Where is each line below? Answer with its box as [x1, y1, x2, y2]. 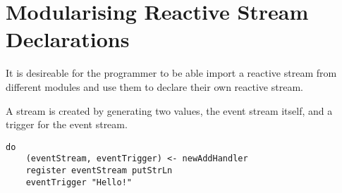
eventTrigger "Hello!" [25, 177, 132, 187]
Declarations [6, 25, 130, 54]
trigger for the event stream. [6, 117, 128, 132]
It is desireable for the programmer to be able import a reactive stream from [6, 66, 337, 80]
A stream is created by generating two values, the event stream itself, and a [6, 103, 333, 118]
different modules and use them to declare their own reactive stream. [6, 79, 303, 94]
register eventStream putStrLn [25, 166, 173, 175]
